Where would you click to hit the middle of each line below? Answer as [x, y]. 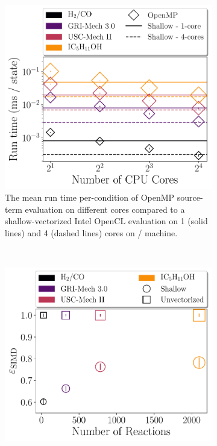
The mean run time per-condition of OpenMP [90, 197]
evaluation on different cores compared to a [105, 209]
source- [190, 197]
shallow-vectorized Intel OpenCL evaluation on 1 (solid [106, 221]
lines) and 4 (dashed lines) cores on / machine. [91, 232]
